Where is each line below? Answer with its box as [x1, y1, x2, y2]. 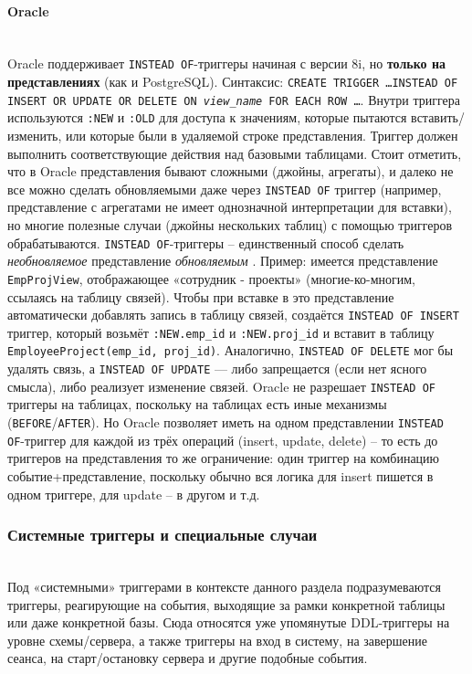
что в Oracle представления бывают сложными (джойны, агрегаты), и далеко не [7, 162, 454, 181]
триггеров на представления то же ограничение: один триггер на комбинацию [7, 448, 440, 468]
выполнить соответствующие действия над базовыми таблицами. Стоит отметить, [7, 143, 462, 163]
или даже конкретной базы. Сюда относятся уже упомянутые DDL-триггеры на [7, 613, 450, 632]
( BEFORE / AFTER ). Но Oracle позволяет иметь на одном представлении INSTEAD [7, 413, 444, 432]
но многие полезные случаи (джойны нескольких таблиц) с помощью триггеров [7, 216, 453, 235]
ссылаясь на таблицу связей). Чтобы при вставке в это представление [7, 287, 394, 306]
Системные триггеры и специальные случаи [7, 523, 318, 546]
